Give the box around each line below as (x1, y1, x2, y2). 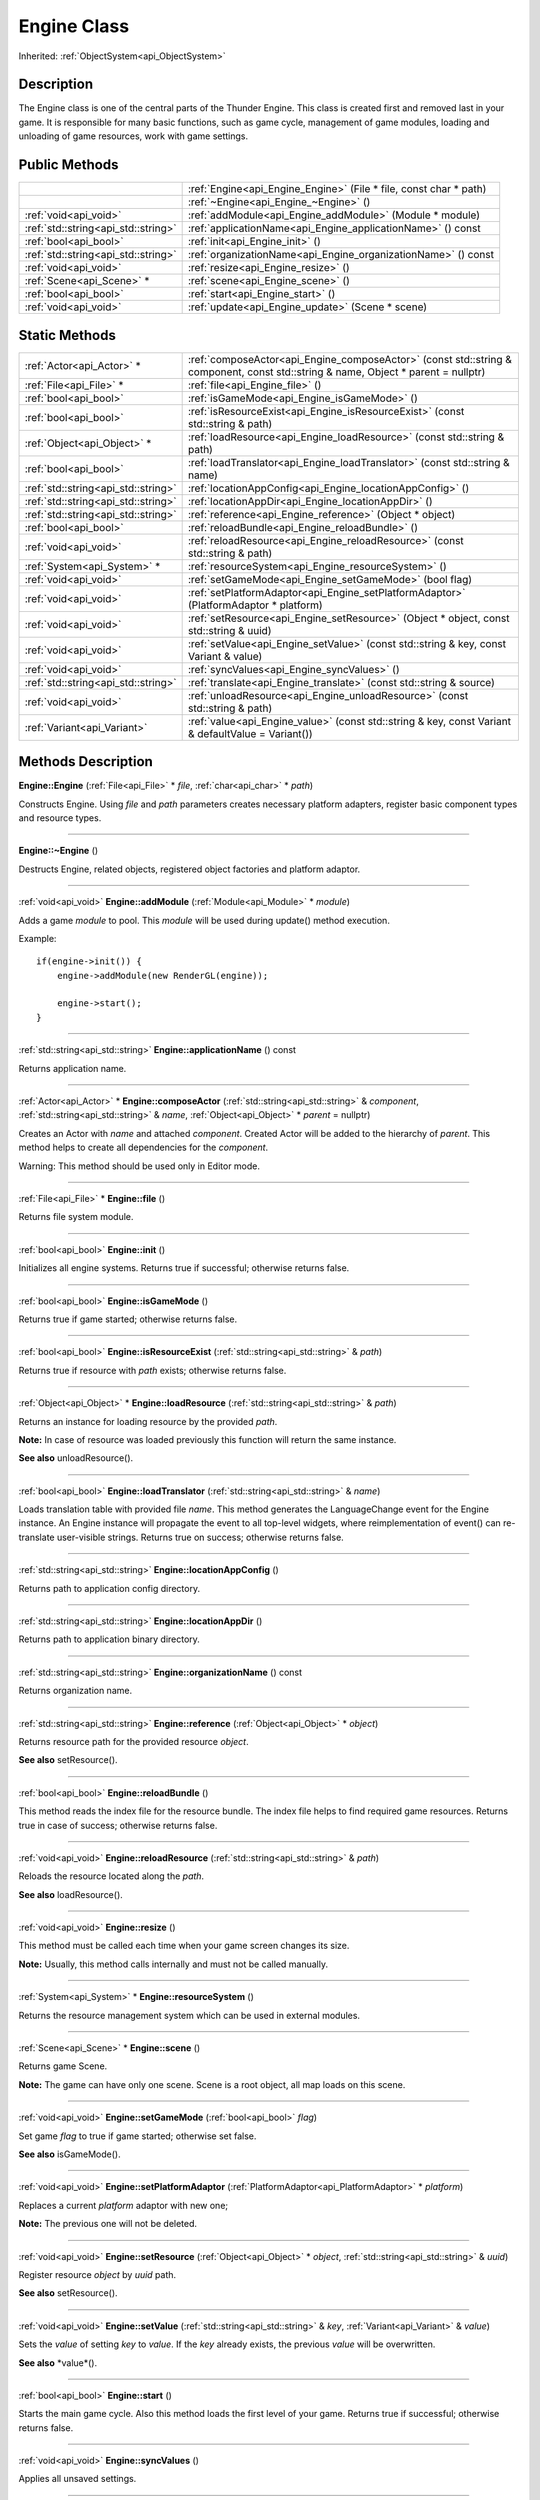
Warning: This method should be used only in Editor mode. (18, 1160, 260, 1172)
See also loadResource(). (18, 1888, 124, 1900)
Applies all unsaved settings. (18, 2473, 137, 2485)
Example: (18, 932, 57, 944)
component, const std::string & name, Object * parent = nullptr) (187, 365, 486, 379)
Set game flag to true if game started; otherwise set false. (18, 2130, 257, 2142)
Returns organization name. (18, 1685, 133, 1697)
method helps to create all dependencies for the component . (18, 1141, 269, 1154)
